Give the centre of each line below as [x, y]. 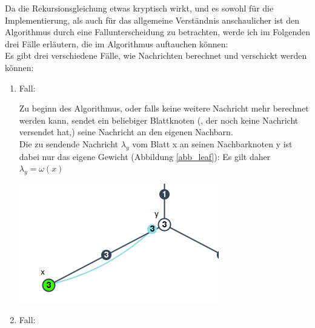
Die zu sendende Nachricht [69, 143]
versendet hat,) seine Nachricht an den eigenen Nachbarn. [126, 132]
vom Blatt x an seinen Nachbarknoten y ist [212, 143]
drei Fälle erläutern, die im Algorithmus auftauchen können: [117, 43]
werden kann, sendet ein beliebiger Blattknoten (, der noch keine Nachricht [159, 120]
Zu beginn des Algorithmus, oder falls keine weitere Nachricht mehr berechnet [164, 108]
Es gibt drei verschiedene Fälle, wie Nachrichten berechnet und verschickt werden [156, 55]
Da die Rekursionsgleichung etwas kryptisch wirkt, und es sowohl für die [139, 8]
